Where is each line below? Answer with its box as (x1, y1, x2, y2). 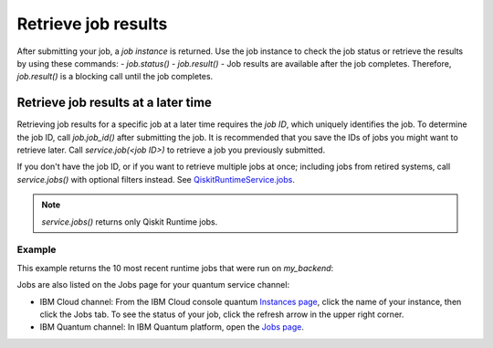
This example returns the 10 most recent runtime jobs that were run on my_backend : (16, 262, 334, 273)
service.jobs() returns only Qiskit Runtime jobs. (41, 216, 218, 227)
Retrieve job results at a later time (16, 95, 212, 111)
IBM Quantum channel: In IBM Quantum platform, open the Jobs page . (39, 322, 305, 332)
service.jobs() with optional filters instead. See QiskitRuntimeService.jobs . (16, 174, 296, 185)
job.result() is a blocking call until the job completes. (16, 71, 214, 82)
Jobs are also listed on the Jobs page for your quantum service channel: (16, 279, 290, 290)
